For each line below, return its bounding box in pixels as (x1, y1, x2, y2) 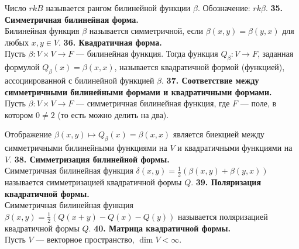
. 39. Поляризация (191, 176, 262, 188)
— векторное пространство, (36, 233, 135, 245)
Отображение (5, 128, 52, 140)
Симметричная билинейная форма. (5, 13, 139, 25)
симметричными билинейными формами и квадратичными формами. (5, 85, 272, 98)
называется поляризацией (178, 210, 268, 222)
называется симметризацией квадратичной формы (5, 176, 182, 188)
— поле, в (240, 97, 277, 109)
